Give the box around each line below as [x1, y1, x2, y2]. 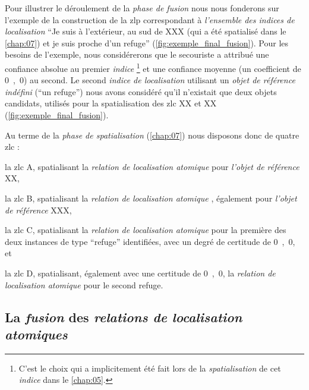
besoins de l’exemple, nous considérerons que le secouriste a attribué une [5, 48, 269, 61]
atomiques [5, 325, 68, 343]
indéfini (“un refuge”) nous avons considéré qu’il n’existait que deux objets [5, 85, 277, 97]
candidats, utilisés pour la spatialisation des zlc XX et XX [5, 97, 217, 109]
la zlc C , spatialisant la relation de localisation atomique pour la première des [5, 224, 286, 236]
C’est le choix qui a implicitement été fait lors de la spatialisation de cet [18, 361, 281, 374]
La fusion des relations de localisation [5, 307, 242, 326]
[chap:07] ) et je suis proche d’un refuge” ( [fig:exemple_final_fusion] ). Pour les [5, 36, 289, 49]
